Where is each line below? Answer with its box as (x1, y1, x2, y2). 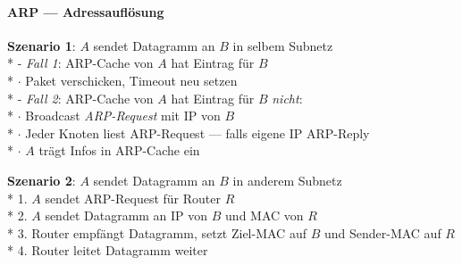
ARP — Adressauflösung (7, 2, 164, 21)
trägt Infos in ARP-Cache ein (38, 141, 200, 160)
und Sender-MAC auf (323, 223, 441, 242)
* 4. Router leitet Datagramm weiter (7, 241, 208, 260)
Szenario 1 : (7, 36, 76, 54)
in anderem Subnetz (232, 170, 342, 189)
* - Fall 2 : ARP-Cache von (7, 88, 154, 107)
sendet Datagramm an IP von (45, 206, 208, 225)
